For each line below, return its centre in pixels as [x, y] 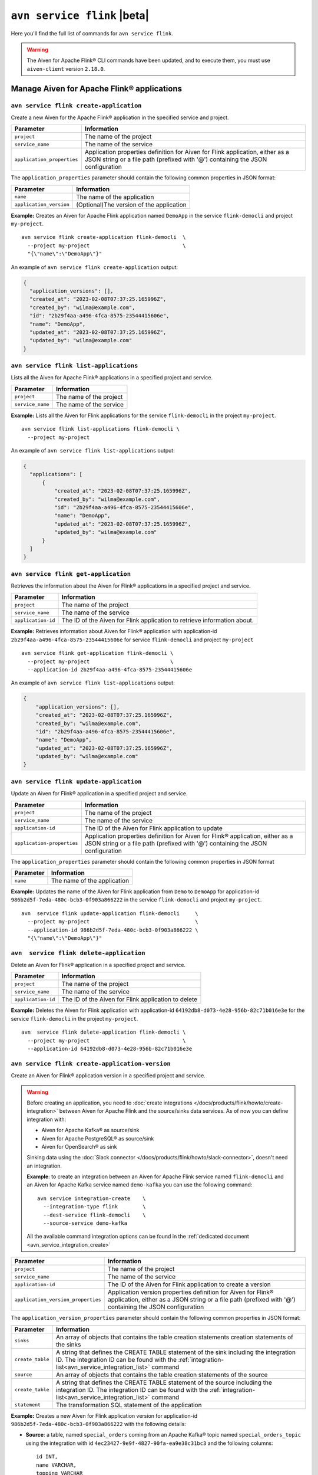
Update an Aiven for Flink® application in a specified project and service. [99, 794]
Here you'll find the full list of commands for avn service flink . [92, 33]
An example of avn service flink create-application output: [95, 267]
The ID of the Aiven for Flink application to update [154, 828]
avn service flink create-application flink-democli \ [104, 237]
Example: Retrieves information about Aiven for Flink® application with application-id [114, 631]
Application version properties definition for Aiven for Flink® [191, 1292]
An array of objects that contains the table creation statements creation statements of [175, 1337]
